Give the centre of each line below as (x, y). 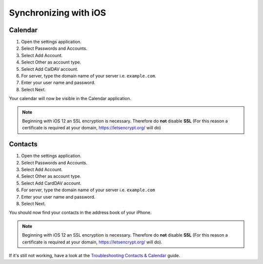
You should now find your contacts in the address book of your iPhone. (80, 213)
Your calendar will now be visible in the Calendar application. (70, 99)
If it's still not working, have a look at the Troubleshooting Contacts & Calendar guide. (94, 255)
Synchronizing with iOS (58, 13)
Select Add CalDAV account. (50, 69)
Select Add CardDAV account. (51, 183)
